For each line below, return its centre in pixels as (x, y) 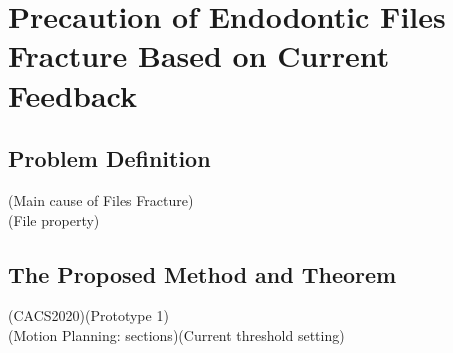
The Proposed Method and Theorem (202, 273)
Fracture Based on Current (199, 55)
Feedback (72, 94)
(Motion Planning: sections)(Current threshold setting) (176, 334)
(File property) (54, 219)
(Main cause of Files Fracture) (101, 199)
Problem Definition (109, 158)
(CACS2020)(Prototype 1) (88, 315)
